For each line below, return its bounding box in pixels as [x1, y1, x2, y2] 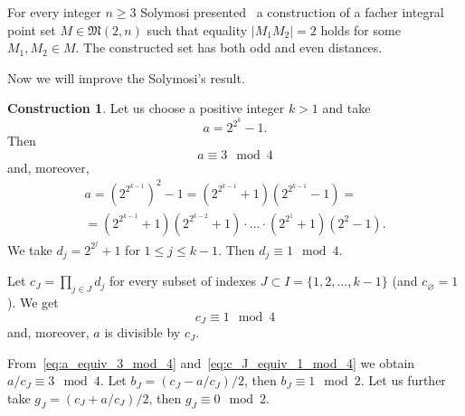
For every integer [7, 3, 101, 21]
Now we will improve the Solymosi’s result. [7, 68, 245, 87]
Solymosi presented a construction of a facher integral [140, 3, 444, 21]
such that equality [147, 20, 248, 39]
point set [7, 20, 56, 39]
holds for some [320, 20, 401, 39]
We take [7, 240, 52, 259]
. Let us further [360, 371, 446, 390]
